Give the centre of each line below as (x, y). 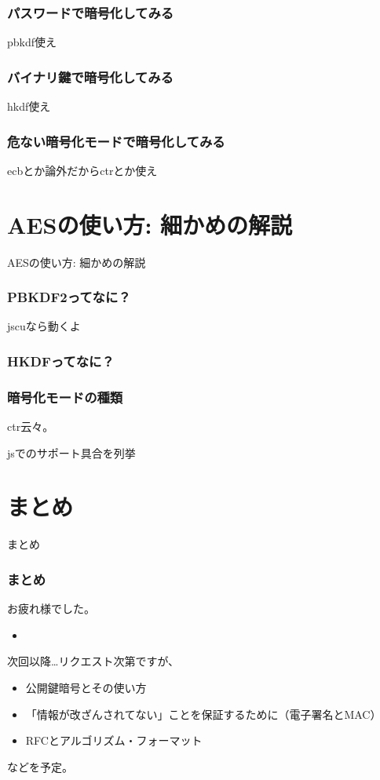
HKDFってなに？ (61, 361)
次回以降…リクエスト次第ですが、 (93, 661)
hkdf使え (29, 106)
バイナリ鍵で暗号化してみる (90, 77)
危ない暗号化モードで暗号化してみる (116, 141)
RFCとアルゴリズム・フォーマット (114, 740)
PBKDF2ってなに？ (69, 297)
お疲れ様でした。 (51, 609)
